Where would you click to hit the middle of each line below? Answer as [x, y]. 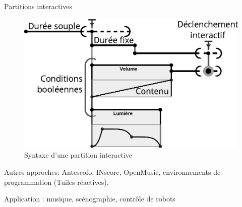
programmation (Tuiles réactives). [56, 182]
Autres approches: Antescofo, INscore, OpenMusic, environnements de [112, 171]
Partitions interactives [38, 6]
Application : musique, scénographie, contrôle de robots [90, 199]
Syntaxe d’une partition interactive [78, 155]
